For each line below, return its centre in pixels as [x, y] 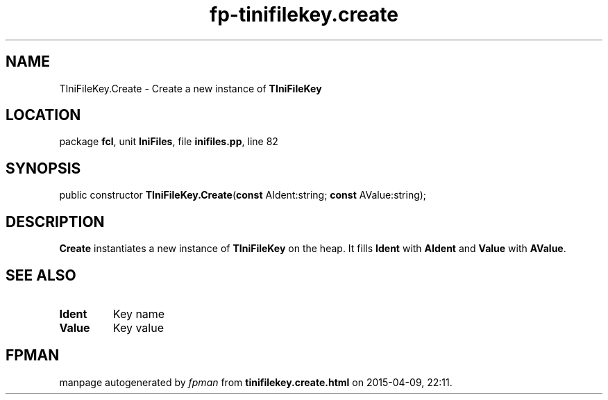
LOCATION [43, 115]
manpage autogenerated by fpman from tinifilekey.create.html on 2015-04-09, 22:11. [256, 382]
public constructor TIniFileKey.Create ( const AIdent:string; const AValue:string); [243, 195]
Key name [139, 314]
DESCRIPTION [55, 222]
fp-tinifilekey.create [304, 15]
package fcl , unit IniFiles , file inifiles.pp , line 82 [169, 142]
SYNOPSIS [43, 168]
